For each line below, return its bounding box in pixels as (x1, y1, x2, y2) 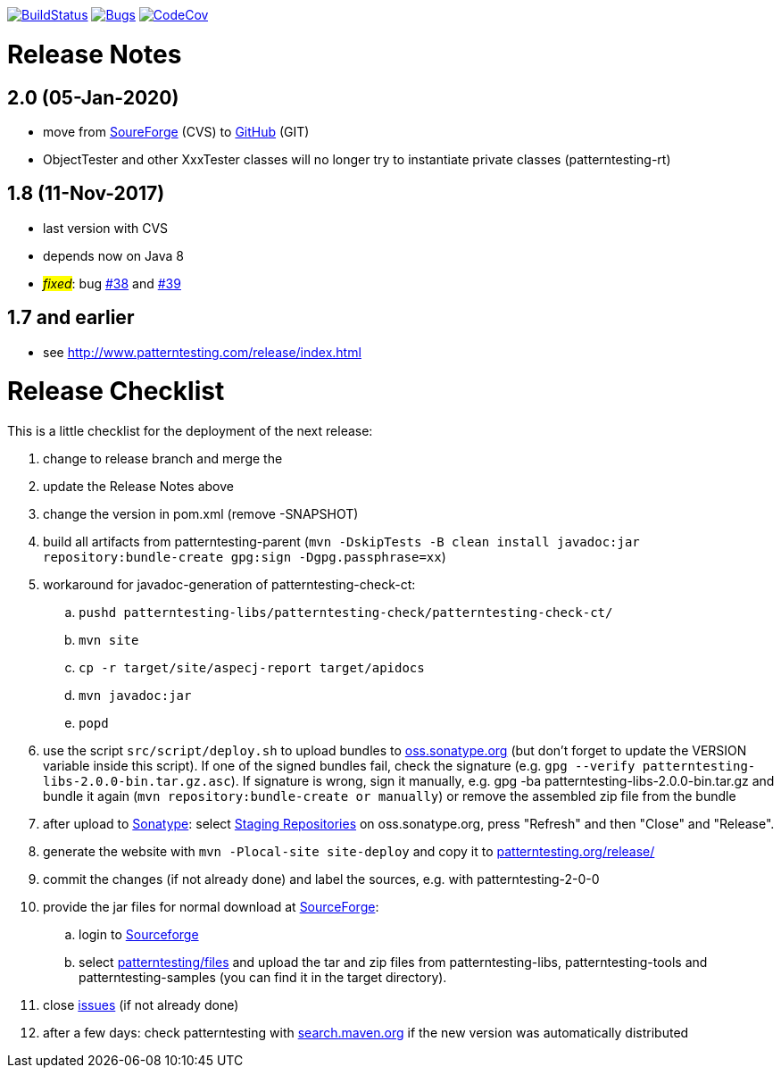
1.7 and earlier (7, 306, 135, 329)
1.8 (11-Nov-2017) (7, 182, 165, 205)
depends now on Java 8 (43, 247, 184, 263)
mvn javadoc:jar (79, 688, 192, 704)
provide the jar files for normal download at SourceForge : (43, 899, 379, 915)
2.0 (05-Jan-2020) (7, 86, 179, 109)
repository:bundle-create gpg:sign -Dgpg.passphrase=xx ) (43, 549, 446, 565)
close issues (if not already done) (43, 997, 239, 1013)
